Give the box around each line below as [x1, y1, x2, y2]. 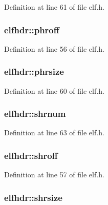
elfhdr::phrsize [4, 65, 64, 78]
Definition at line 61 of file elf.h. [4, 2, 104, 12]
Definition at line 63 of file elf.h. [4, 127, 104, 138]
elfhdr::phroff [4, 23, 59, 36]
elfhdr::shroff [4, 149, 58, 161]
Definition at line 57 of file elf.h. [4, 169, 104, 180]
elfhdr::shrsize [4, 191, 62, 203]
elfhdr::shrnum [4, 107, 66, 120]
